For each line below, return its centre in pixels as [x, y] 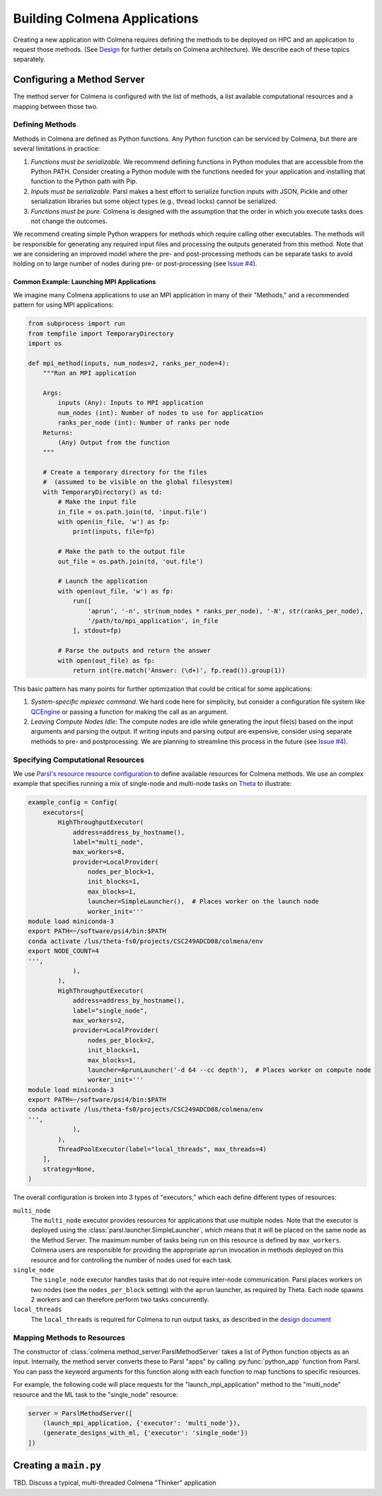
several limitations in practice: [57, 149]
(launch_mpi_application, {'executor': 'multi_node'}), [142, 1423]
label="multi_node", [108, 842]
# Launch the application [103, 581]
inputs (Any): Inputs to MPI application [131, 403]
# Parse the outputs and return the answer [134, 651]
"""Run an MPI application [90, 373]
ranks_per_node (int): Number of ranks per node [144, 423]
